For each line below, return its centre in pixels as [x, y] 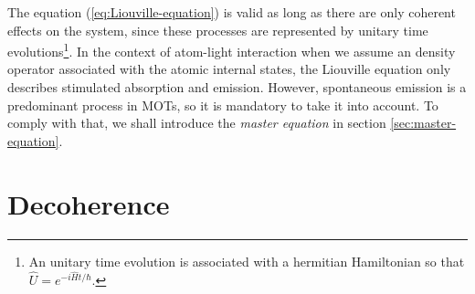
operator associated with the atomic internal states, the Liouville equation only [229, 69]
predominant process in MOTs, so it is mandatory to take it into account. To [223, 105]
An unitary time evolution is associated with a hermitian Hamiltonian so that [247, 261]
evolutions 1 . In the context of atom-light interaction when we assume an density [232, 50]
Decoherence [89, 203]
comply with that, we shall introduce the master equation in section [197, 123]
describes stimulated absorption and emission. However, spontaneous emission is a [237, 87]
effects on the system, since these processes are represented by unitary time [218, 30]
